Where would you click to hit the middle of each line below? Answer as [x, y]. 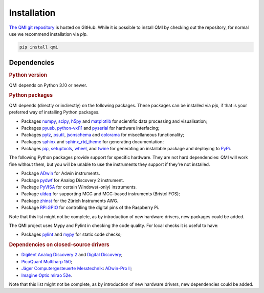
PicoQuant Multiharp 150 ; [47, 261]
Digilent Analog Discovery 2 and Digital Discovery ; [72, 255]
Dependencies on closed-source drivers [59, 245]
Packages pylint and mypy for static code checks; [71, 234]
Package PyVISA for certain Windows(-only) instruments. [79, 187]
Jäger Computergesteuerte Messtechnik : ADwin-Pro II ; [77, 269]
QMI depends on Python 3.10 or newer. [48, 85]
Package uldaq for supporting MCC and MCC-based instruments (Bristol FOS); [101, 194]
